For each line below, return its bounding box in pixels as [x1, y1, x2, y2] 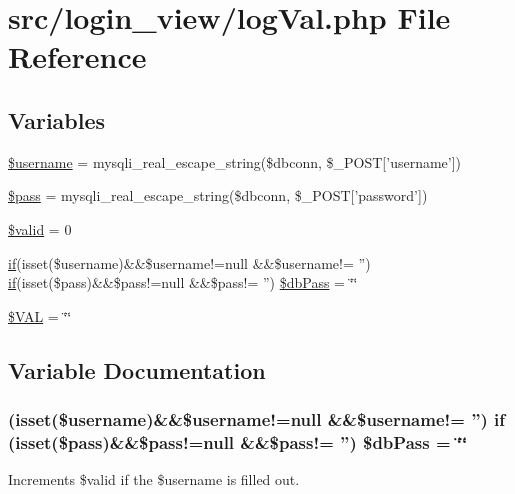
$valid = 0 [8, 218, 72, 239]
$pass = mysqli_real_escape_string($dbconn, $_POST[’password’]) [8, 185, 428, 206]
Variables [8, 104, 106, 135]
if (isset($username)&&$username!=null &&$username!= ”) [8, 252, 371, 273]
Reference [8, 36, 147, 77]
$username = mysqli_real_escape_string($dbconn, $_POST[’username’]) [8, 151, 462, 172]
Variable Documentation [8, 354, 266, 385]
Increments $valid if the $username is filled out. [8, 469, 300, 490]
